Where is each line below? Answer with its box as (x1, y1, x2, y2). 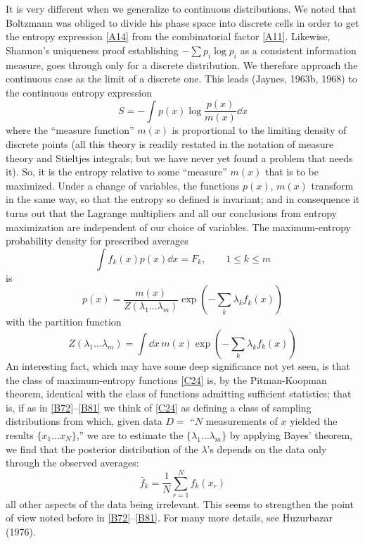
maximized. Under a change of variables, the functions (6, 178, 240, 192)
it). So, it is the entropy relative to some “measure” (6, 164, 227, 179)
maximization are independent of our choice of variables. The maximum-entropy (6, 219, 352, 234)
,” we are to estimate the (76, 427, 184, 442)
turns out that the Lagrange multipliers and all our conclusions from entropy (6, 205, 337, 220)
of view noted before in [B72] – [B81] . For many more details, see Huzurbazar (6, 510, 333, 525)
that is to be (265, 164, 319, 179)
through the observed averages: (6, 455, 139, 470)
